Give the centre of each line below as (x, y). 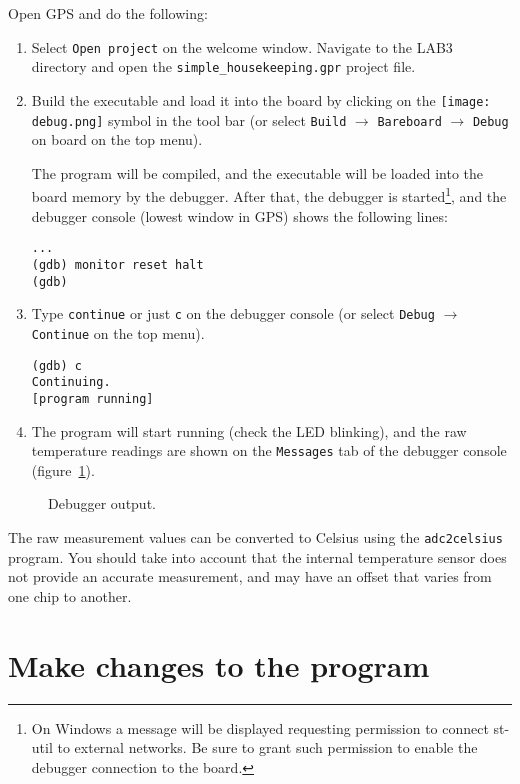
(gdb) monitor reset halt (117, 264)
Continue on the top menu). (118, 332)
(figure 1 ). (63, 469)
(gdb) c (56, 365)
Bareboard (409, 121)
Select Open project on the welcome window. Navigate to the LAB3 (242, 46)
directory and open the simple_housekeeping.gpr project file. (223, 66)
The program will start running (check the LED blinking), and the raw (249, 430)
